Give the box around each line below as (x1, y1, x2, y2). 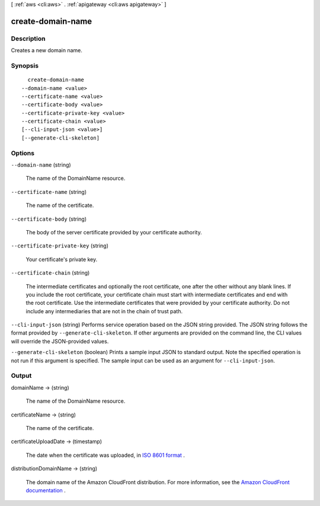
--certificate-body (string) (11, 215, 87, 222)
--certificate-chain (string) (11, 269, 90, 276)
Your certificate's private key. (25, 256, 98, 263)
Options (11, 149, 35, 157)
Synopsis (11, 61, 39, 69)
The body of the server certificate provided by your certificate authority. (25, 228, 202, 236)
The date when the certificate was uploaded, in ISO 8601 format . (25, 451, 185, 459)
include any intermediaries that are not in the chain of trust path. (25, 307, 183, 314)
